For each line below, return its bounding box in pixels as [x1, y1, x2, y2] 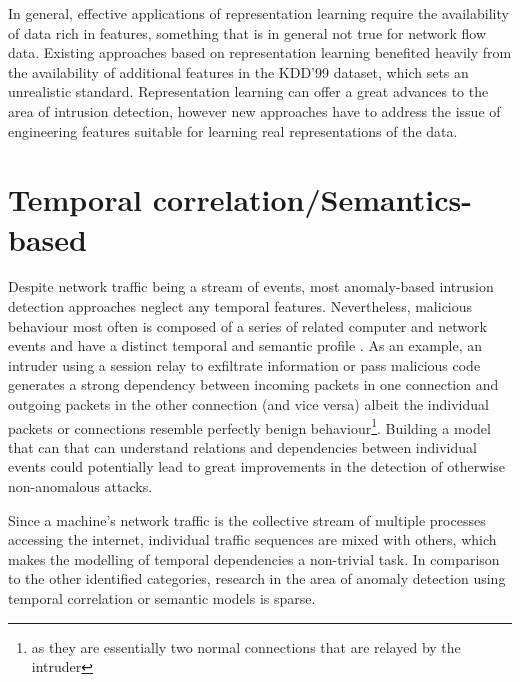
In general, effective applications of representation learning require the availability [8, 3, 509, 23]
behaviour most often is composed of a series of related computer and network [8, 315, 487, 336]
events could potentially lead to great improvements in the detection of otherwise [8, 456, 505, 477]
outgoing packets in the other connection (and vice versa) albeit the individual [8, 394, 489, 415]
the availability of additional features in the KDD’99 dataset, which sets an [8, 61, 469, 82]
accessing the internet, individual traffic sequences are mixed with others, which [8, 529, 497, 550]
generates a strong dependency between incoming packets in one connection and [8, 374, 499, 395]
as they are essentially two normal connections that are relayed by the [31, 636, 461, 657]
